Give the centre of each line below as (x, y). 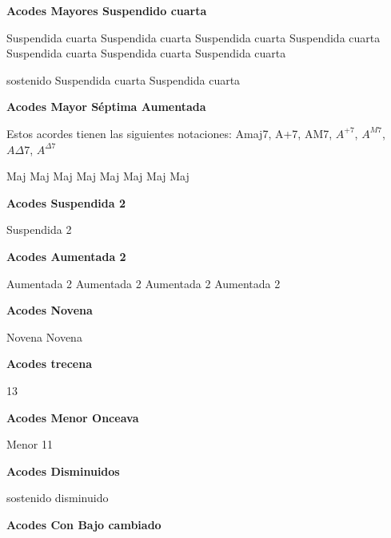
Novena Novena (44, 336)
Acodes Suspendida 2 (66, 202)
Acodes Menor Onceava (73, 417)
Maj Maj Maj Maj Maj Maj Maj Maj (98, 176)
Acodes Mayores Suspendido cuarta (107, 10)
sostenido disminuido (58, 498)
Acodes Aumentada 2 (66, 256)
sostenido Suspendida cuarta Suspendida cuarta (124, 79)
